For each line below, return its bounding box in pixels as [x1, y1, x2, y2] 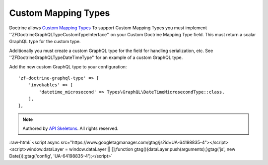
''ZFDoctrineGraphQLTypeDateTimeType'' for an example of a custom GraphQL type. [9, 55, 183, 60]
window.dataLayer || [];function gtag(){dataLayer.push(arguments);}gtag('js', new [68, 146, 236, 152]
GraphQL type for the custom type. [9, 39, 81, 45]
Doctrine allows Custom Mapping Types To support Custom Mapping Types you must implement [9, 25, 207, 31]
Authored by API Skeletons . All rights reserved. [22, 125, 119, 131]
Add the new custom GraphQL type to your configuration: [9, 63, 127, 69]
